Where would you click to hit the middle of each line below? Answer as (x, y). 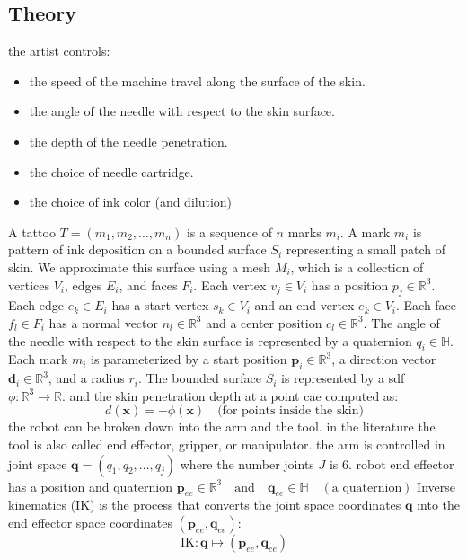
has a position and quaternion (91, 486)
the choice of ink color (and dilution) (131, 202)
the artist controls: (59, 51)
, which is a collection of (357, 267)
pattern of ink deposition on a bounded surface (137, 249)
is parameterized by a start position (189, 359)
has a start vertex (160, 305)
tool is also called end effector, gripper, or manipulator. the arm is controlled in (227, 444)
